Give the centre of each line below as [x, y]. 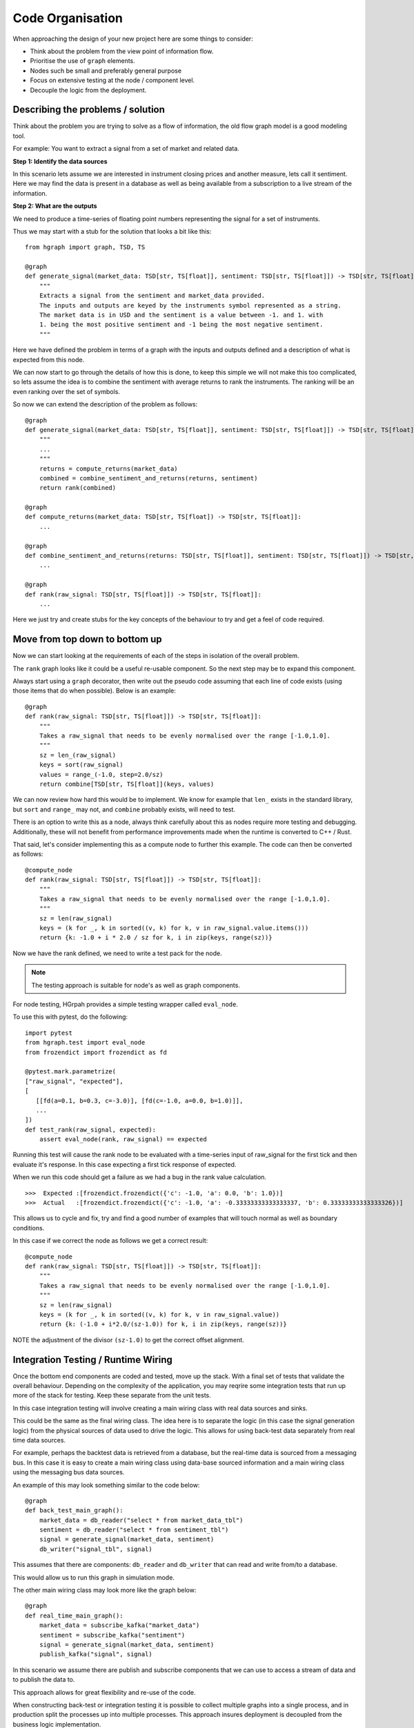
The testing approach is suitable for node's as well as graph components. [136, 985]
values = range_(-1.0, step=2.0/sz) [101, 774]
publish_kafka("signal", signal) [96, 1654]
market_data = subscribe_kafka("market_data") [119, 1625]
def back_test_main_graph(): [74, 1511]
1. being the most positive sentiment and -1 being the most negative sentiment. [181, 325]
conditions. [29, 1228]
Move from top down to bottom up [87, 639]
